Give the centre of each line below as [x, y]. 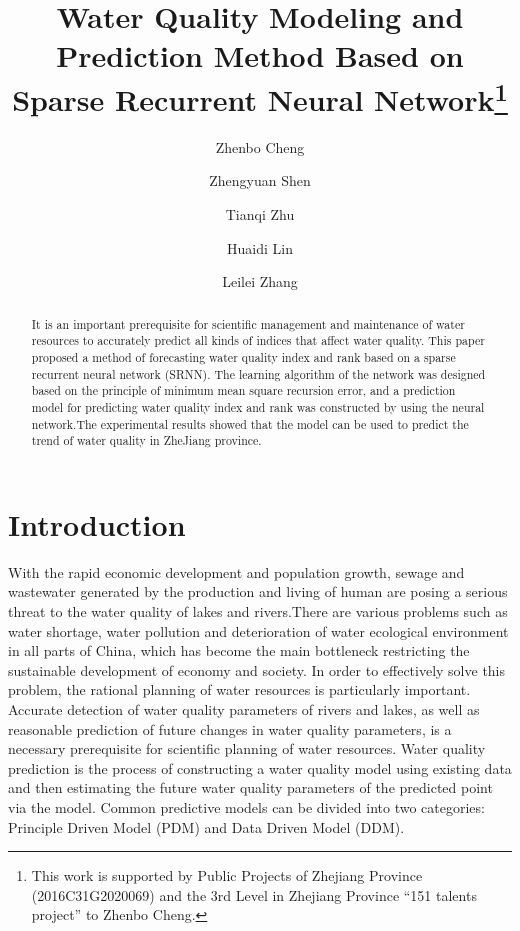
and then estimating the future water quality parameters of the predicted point [250, 787]
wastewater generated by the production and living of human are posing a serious [258, 591]
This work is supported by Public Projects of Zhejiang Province [227, 875]
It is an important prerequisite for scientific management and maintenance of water [248, 323]
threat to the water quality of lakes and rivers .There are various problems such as [258, 610]
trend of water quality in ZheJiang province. [146, 440]
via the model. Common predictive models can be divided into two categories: [246, 806]
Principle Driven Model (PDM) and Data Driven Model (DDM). [206, 826]
